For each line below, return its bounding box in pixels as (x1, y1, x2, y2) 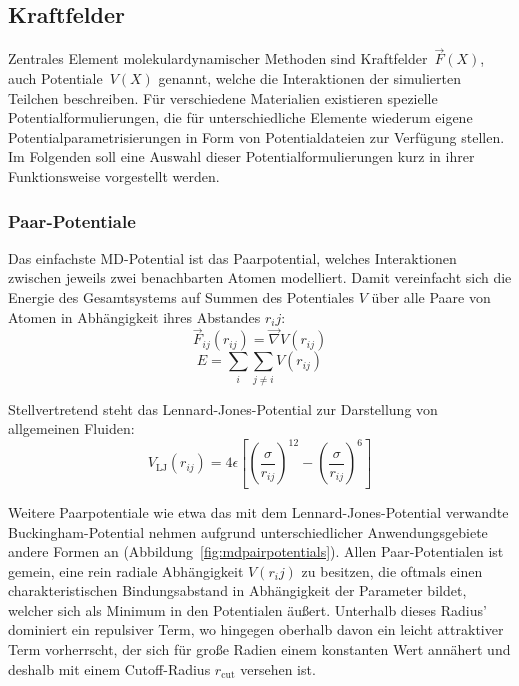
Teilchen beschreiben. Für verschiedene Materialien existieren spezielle (8, 87, 438, 108)
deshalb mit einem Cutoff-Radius (8, 658, 211, 679)
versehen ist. (240, 658, 316, 679)
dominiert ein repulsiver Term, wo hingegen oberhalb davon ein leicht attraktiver (8, 619, 504, 640)
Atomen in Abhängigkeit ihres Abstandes (8, 306, 261, 327)
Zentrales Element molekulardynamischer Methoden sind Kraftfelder (8, 48, 428, 69)
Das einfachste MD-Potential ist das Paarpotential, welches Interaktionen (8, 247, 457, 268)
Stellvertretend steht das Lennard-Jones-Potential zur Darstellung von (8, 398, 438, 419)
